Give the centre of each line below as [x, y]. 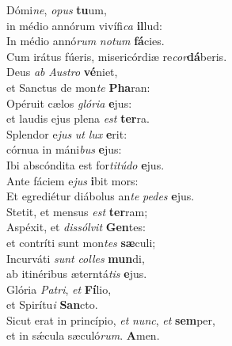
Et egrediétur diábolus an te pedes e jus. [101, 196]
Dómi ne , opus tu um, [57, 10]
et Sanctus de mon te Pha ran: [78, 87]
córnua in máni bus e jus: [64, 149]
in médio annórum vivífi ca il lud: [84, 25]
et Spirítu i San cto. [52, 304]
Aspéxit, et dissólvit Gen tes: [76, 227]
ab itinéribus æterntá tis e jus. [77, 274]
